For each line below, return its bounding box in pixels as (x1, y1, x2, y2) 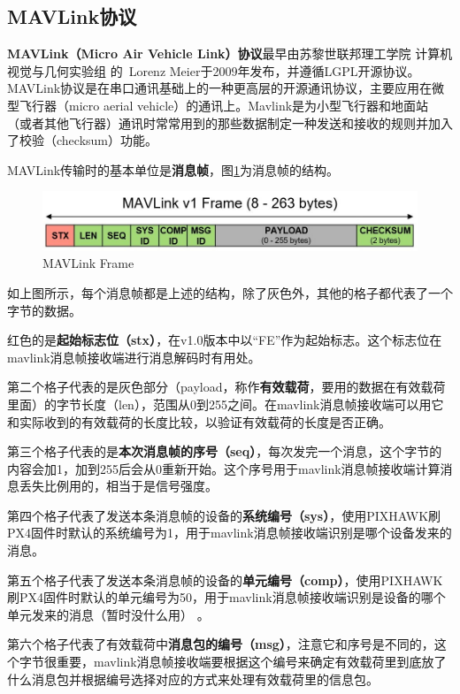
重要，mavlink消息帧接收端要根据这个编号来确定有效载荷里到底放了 (56, 652, 447, 671)
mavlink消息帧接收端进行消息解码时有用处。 (7, 347, 261, 366)
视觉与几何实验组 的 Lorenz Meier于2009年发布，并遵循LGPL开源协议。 (7, 61, 420, 80)
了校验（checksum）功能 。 (7, 131, 158, 149)
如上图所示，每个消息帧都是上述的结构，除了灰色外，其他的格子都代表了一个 (7, 283, 453, 301)
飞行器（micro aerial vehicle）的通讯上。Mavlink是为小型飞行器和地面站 (19, 95, 429, 114)
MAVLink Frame (42, 254, 134, 272)
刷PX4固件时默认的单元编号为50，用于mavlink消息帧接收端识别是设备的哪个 (7, 588, 446, 606)
